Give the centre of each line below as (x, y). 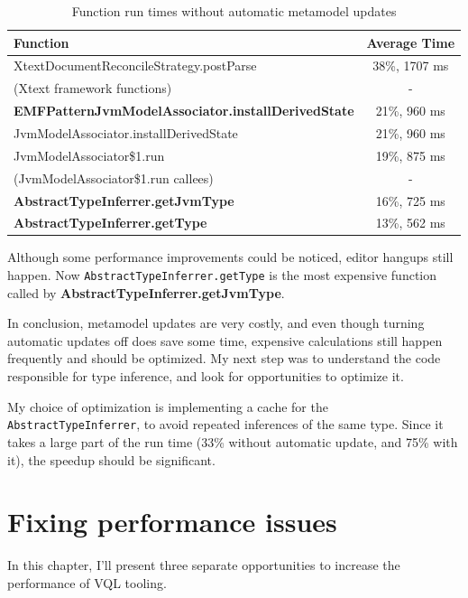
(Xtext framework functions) (93, 88)
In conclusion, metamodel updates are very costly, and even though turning (216, 323)
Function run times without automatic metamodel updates (234, 11)
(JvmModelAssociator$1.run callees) (114, 178)
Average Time (411, 42)
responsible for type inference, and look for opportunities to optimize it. (206, 376)
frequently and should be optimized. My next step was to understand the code (224, 358)
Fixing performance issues (172, 522)
